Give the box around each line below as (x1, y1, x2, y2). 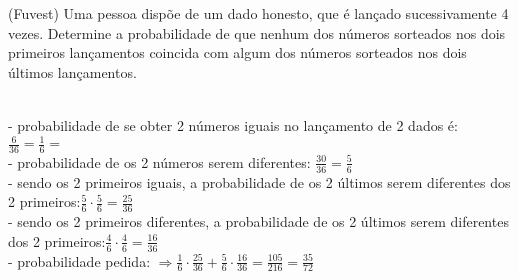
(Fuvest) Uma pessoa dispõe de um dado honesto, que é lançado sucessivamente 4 (8, 3, 509, 23)
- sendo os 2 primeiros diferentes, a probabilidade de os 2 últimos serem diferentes (8, 211, 509, 232)
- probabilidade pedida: (8, 250, 151, 271)
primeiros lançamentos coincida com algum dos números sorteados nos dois (8, 42, 467, 63)
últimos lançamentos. (8, 61, 137, 82)
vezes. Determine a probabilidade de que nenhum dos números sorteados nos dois (8, 22, 506, 43)
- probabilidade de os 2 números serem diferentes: (8, 151, 311, 172)
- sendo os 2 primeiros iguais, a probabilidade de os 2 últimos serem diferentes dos (8, 171, 511, 192)
